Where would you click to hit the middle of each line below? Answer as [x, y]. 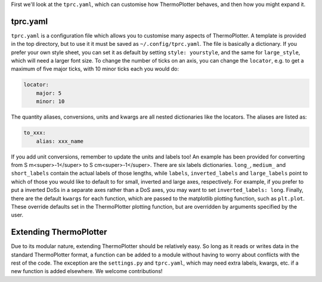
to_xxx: [35, 133]
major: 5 [49, 93]
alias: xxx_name [60, 141]
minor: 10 [50, 102]
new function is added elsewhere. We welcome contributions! [87, 271]
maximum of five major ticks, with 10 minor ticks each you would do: [95, 69]
